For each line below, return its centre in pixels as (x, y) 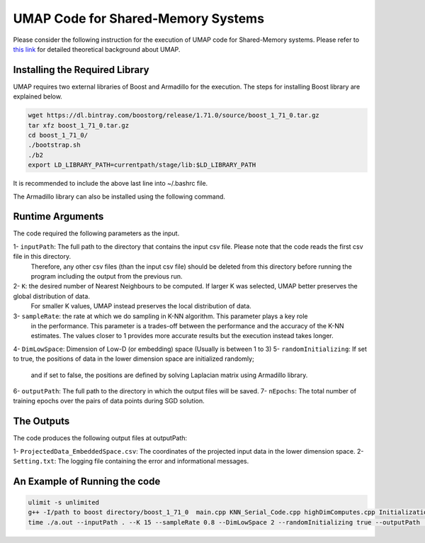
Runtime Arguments (58, 217)
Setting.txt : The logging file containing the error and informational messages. (131, 461)
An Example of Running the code (87, 481)
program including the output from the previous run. (107, 276)
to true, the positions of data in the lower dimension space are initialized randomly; (134, 359)
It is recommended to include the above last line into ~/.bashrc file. (110, 184)
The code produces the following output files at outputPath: (100, 438)
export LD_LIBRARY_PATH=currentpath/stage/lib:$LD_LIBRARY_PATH (142, 165)
